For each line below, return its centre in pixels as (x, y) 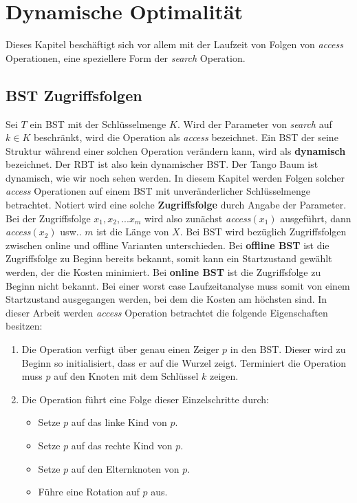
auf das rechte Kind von (122, 445)
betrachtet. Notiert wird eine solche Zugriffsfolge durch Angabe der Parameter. (176, 205)
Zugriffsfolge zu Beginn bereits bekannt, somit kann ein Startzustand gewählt (169, 258)
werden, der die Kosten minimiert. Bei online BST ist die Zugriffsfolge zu (163, 272)
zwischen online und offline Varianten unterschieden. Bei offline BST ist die (167, 245)
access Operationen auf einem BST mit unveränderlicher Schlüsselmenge (158, 191)
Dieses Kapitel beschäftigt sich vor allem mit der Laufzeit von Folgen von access (174, 44)
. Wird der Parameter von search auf (255, 124)
